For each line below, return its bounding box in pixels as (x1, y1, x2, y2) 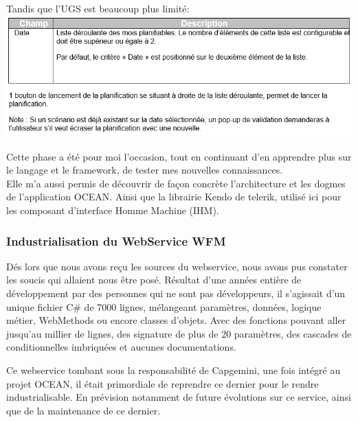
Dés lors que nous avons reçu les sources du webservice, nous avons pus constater (6, 259, 348, 273)
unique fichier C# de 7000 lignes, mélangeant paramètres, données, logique (6, 299, 322, 314)
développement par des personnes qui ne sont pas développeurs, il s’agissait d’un (6, 286, 346, 301)
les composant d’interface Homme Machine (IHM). (6, 203, 219, 218)
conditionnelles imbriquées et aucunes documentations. (6, 340, 236, 354)
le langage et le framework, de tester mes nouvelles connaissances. (6, 163, 283, 177)
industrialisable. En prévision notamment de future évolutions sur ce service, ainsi (6, 390, 351, 404)
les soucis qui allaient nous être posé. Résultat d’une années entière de (6, 272, 302, 287)
